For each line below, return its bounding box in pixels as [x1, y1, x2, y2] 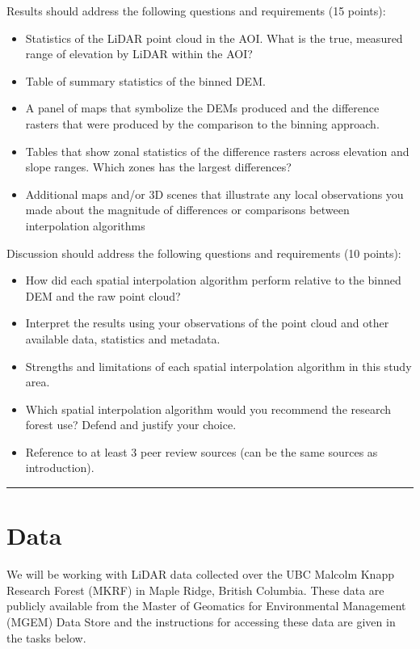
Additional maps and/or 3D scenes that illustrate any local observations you [25, 185, 404, 202]
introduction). [25, 459, 94, 476]
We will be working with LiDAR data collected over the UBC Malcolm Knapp [6, 566, 394, 583]
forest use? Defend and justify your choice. [25, 416, 237, 433]
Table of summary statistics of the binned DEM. [25, 72, 266, 89]
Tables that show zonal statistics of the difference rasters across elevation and [25, 142, 409, 159]
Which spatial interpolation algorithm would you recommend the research [25, 400, 392, 417]
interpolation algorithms [25, 217, 145, 234]
